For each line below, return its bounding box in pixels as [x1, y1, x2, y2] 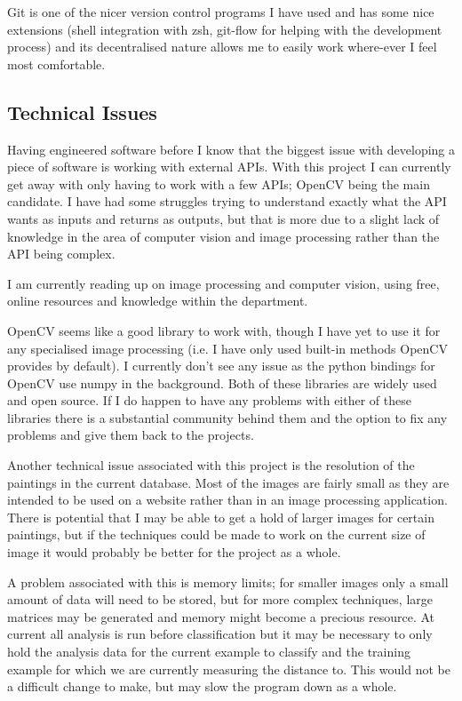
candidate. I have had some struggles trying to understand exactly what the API [7, 192, 447, 211]
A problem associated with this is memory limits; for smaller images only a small [7, 572, 449, 591]
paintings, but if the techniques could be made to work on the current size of [7, 525, 426, 544]
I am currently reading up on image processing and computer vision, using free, [7, 274, 440, 292]
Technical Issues [7, 98, 157, 125]
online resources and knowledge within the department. [7, 291, 308, 310]
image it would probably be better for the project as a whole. [7, 543, 341, 562]
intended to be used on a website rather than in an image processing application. [7, 490, 448, 509]
